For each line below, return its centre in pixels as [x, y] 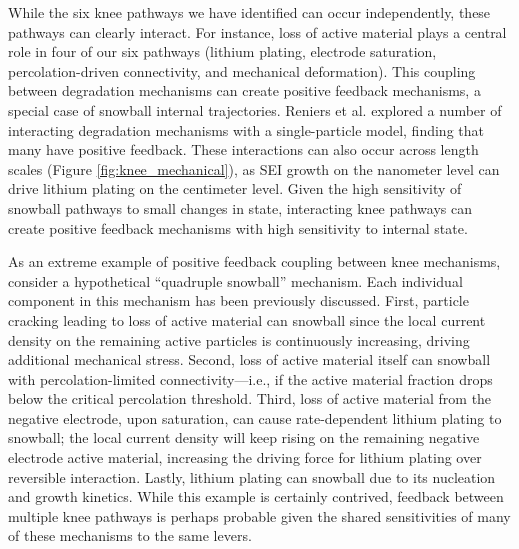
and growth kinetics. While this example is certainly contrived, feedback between [256, 496]
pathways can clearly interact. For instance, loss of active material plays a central [257, 31]
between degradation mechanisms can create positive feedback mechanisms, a [244, 90]
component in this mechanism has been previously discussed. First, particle [238, 300]
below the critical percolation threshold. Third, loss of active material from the [250, 398]
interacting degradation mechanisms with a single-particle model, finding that [246, 129]
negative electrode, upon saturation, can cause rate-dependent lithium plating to [255, 417]
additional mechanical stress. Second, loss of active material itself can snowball [249, 359]
